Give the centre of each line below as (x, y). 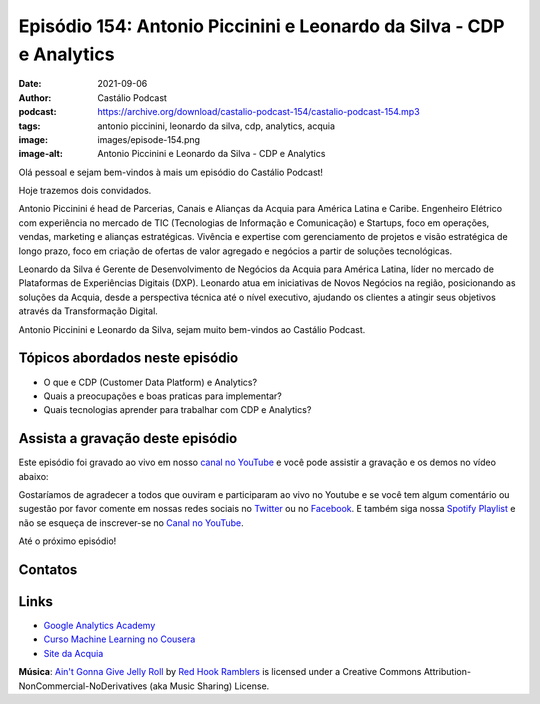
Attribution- (447, 672)
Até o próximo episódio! (67, 541)
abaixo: (33, 476)
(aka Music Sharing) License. (209, 686)
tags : (29, 126)
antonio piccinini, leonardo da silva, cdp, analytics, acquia (216, 126)
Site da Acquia (73, 653)
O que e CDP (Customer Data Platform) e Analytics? (150, 382)
